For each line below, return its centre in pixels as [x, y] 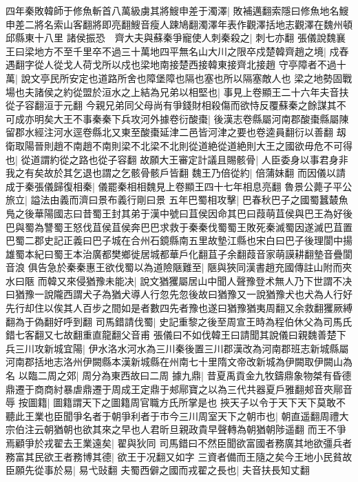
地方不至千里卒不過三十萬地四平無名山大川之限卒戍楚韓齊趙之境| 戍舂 [191, 51]
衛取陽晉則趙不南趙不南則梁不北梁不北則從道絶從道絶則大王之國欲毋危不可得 [179, 145]
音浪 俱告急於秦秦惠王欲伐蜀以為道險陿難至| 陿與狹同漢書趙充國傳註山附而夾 [179, 267]
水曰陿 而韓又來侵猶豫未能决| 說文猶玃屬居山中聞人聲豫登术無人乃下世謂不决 [179, 280]
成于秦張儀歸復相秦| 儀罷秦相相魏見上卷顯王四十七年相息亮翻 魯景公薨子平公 [179, 186]
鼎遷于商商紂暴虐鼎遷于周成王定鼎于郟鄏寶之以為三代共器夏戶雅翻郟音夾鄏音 [179, 389]
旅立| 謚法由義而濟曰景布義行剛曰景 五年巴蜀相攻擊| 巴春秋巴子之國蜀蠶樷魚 [177, 200]
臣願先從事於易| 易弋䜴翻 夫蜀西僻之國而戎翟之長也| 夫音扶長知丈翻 [158, 470]
